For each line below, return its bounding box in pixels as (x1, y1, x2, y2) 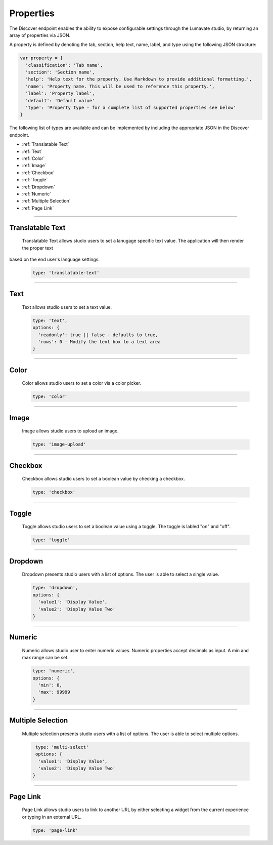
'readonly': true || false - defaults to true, (38, 332, 158, 338)
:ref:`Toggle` (22, 177, 48, 183)
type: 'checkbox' (32, 489, 76, 495)
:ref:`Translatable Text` (22, 141, 69, 147)
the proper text (22, 245, 53, 251)
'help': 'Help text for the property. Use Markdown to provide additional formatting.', (25, 76, 252, 82)
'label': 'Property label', (25, 91, 95, 96)
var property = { (20, 55, 63, 61)
